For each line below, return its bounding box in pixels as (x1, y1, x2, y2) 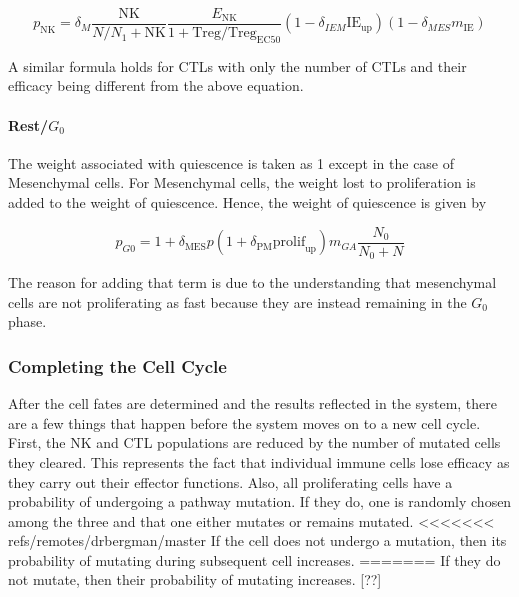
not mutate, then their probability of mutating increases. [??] (8, 569, 382, 590)
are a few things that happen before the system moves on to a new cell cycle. (8, 412, 481, 433)
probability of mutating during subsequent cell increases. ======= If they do (8, 549, 501, 570)
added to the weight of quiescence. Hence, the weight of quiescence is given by (8, 192, 487, 213)
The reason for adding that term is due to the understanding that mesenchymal (8, 272, 497, 293)
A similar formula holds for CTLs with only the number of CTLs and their (8, 55, 467, 76)
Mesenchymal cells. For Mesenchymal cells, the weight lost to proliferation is (8, 172, 476, 193)
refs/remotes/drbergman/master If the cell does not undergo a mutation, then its (8, 530, 507, 551)
